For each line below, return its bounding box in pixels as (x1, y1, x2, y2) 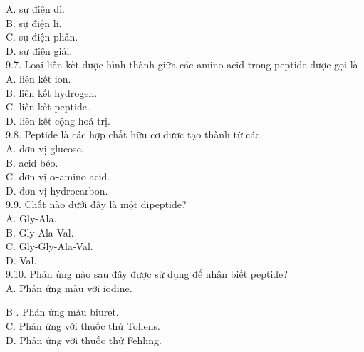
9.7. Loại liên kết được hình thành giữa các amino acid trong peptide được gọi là (6, 57, 358, 72)
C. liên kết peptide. (6, 99, 90, 114)
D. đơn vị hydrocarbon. (6, 182, 108, 197)
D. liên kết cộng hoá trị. (6, 113, 110, 128)
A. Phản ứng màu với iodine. (6, 280, 132, 295)
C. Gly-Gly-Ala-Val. (6, 239, 93, 254)
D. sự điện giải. (6, 43, 73, 58)
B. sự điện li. (6, 15, 62, 30)
